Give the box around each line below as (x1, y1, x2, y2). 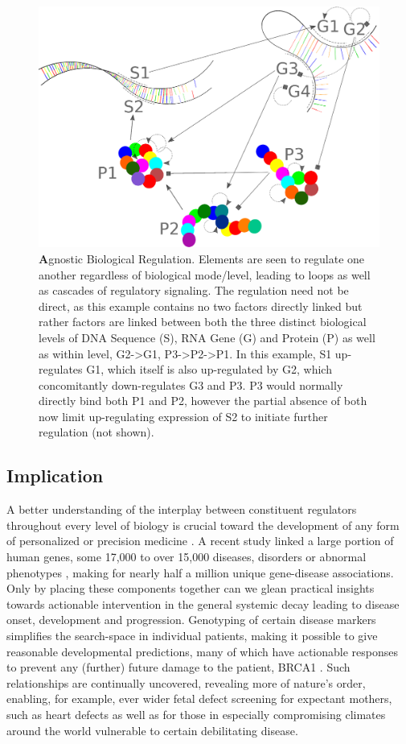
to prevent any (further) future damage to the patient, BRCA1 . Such (6, 659, 351, 676)
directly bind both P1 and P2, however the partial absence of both (39, 392, 367, 409)
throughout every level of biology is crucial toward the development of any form (6, 516, 400, 533)
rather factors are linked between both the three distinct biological (39, 313, 367, 330)
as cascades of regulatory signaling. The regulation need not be (39, 282, 349, 299)
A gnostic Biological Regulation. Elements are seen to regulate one (39, 250, 365, 267)
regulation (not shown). (39, 424, 154, 440)
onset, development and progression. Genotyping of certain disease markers (6, 611, 376, 628)
